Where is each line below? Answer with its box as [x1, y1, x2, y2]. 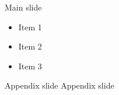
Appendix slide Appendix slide [5, 79, 114, 92]
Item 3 [18, 59, 42, 72]
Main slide [5, 1, 42, 13]
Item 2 [18, 40, 42, 52]
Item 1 [18, 20, 42, 33]
